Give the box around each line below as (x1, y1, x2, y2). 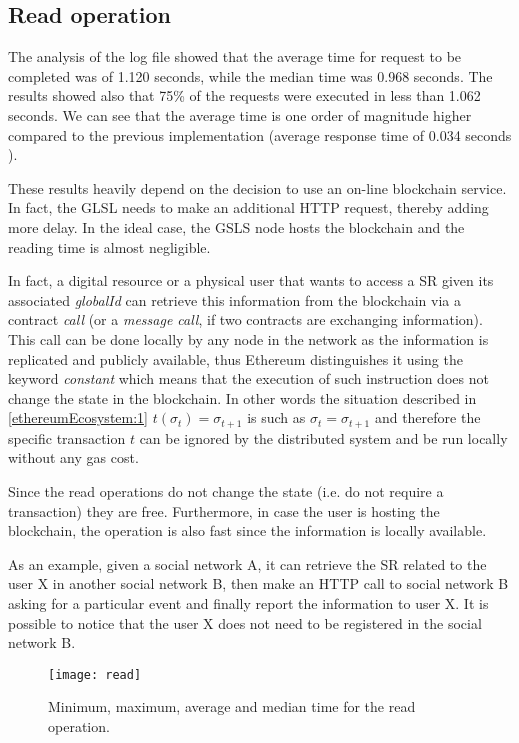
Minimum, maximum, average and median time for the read (48, 696, 416, 717)
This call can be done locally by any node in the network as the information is (8, 328, 489, 349)
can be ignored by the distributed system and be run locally (139, 427, 508, 448)
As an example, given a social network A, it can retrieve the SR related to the (8, 553, 487, 574)
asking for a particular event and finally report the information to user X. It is (8, 592, 489, 613)
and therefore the (374, 407, 481, 428)
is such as (247, 407, 306, 428)
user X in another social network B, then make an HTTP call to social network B (8, 573, 509, 594)
